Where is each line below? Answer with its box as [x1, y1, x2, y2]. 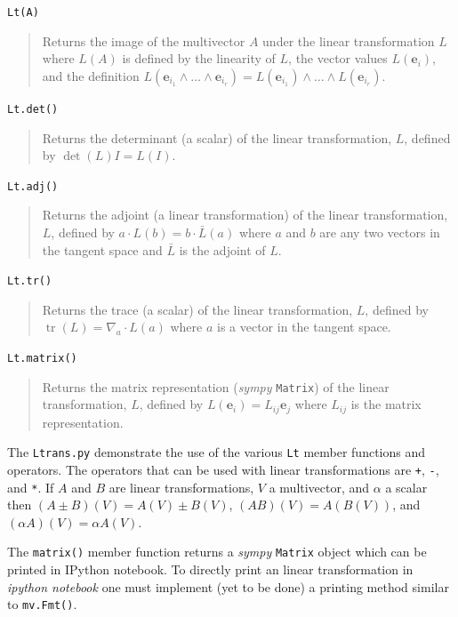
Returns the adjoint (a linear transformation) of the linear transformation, [42, 205, 448, 224]
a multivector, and [269, 477, 370, 496]
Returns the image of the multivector [42, 31, 245, 50]
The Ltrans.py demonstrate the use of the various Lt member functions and [7, 443, 426, 461]
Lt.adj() [7, 180, 59, 193]
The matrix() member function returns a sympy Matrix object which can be [7, 542, 427, 561]
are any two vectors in [319, 222, 440, 241]
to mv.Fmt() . [7, 595, 77, 613]
